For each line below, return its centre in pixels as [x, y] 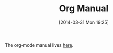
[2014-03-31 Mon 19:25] [84, 22]
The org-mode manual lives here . [39, 45]
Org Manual [84, 9]
